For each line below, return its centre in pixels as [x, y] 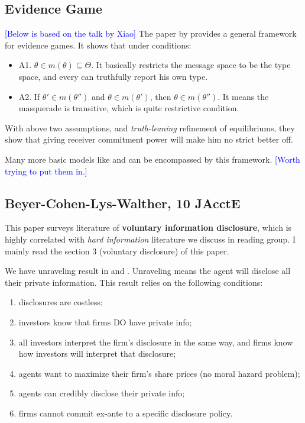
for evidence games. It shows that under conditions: [98, 45]
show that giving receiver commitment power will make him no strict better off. [149, 139]
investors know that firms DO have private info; [105, 322]
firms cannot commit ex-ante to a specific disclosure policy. [126, 413]
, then [160, 96]
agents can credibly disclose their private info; [102, 393]
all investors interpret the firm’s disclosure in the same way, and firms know [156, 342]
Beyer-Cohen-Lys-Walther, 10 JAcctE [123, 203]
